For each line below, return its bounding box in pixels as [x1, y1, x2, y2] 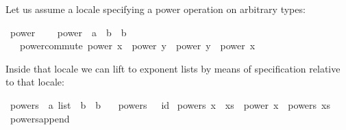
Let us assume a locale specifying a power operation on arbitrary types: [5, 2, 306, 16]
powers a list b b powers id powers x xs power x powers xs [10, 97, 330, 112]
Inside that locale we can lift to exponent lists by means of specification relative [5, 61, 341, 75]
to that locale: [5, 75, 64, 89]
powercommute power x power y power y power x [19, 38, 256, 53]
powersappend [10, 111, 70, 125]
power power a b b [10, 25, 127, 39]
